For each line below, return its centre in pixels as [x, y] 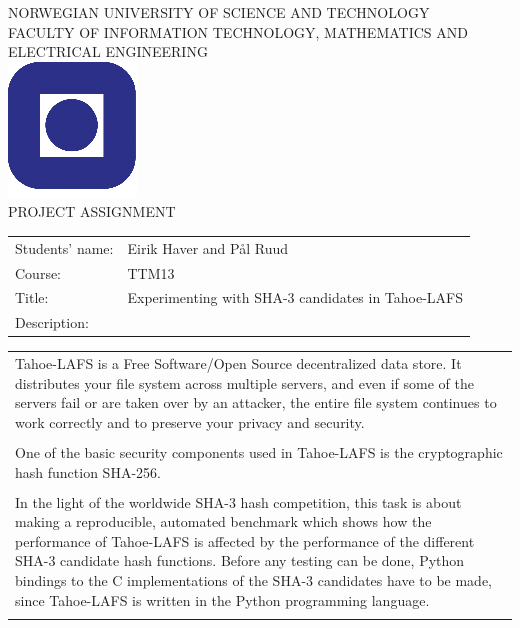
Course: [38, 272]
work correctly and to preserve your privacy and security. [190, 421]
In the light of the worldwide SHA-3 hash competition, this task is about [238, 501]
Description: [52, 322]
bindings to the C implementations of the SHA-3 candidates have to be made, [253, 580]
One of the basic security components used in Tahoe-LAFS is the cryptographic [259, 451]
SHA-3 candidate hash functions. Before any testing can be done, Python [240, 560]
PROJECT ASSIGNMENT [92, 211]
